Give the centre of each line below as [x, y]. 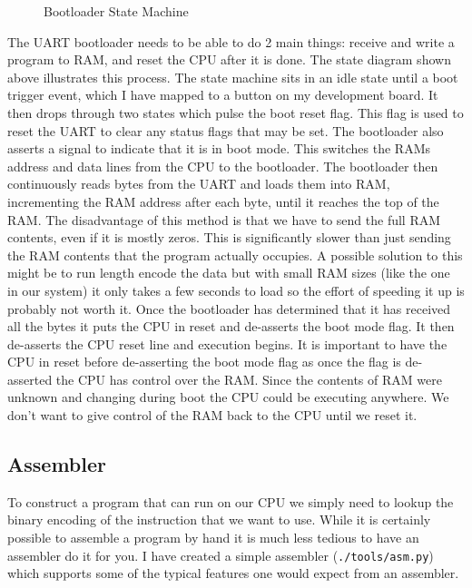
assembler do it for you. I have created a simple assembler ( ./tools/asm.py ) [221, 555]
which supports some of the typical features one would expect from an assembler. [233, 573]
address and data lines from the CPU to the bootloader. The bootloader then [223, 166]
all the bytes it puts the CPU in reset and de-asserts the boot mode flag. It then [231, 326]
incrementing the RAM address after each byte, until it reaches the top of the [223, 201]
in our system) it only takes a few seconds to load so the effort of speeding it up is [236, 290]
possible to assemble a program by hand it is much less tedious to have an [213, 538]
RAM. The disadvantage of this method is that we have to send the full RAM [224, 219]
